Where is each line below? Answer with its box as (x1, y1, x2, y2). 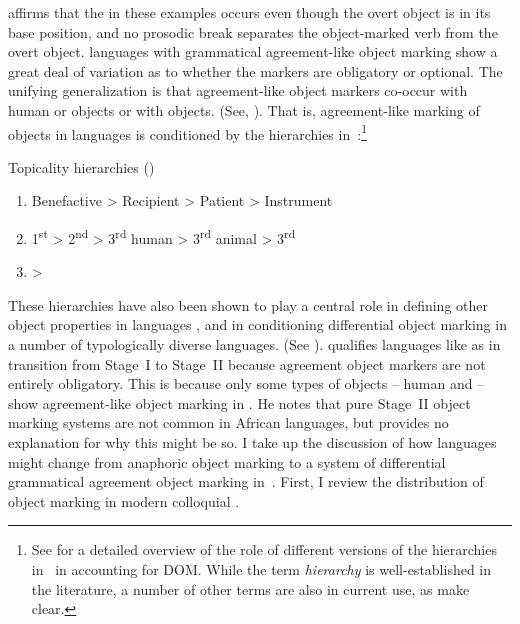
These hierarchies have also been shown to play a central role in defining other (8, 294, 488, 315)
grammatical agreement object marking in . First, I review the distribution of (8, 471, 484, 492)
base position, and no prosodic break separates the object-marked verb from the (8, 21, 498, 42)
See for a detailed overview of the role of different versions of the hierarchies (31, 539, 497, 560)
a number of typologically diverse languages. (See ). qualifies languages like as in (8, 334, 501, 355)
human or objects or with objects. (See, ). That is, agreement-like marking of (8, 99, 480, 120)
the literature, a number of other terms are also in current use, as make (31, 578, 470, 599)
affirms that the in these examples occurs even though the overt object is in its (8, 2, 491, 22)
